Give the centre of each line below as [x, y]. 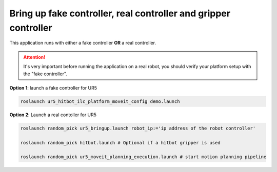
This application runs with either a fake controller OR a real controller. [83, 43]
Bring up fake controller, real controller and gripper [120, 13]
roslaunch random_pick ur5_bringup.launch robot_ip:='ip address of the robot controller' [138, 128]
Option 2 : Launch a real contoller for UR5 [53, 115]
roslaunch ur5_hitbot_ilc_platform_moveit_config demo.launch [100, 101]
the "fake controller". [45, 74]
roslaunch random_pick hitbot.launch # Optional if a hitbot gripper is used [120, 143]
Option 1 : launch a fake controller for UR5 [53, 88]
